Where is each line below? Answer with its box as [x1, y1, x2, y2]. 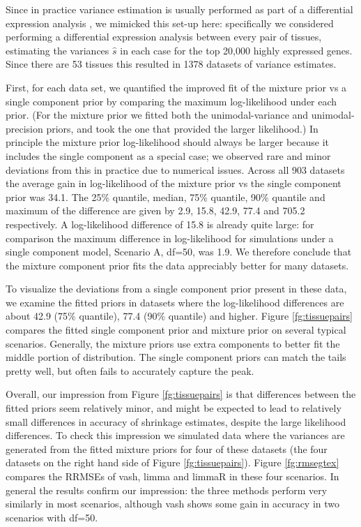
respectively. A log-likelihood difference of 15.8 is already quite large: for [6, 216, 314, 231]
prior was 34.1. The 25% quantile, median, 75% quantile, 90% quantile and [6, 189, 325, 204]
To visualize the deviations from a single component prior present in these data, [6, 281, 347, 296]
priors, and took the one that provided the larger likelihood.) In [46, 121, 318, 135]
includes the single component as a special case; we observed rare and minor [6, 148, 331, 163]
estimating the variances [6, 43, 109, 57]
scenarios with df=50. [6, 510, 98, 524]
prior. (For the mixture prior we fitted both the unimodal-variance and [6, 107, 309, 122]
